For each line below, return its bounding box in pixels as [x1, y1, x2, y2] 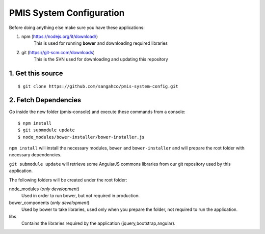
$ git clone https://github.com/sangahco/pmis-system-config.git [18, 84, 179, 89]
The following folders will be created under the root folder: [9, 177, 127, 183]
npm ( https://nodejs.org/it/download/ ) [21, 33, 98, 39]
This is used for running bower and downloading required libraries [33, 40, 168, 46]
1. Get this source [9, 69, 63, 77]
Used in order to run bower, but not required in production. [21, 193, 140, 199]
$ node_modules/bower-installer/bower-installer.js [18, 134, 145, 140]
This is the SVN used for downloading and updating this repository [33, 57, 168, 62]
